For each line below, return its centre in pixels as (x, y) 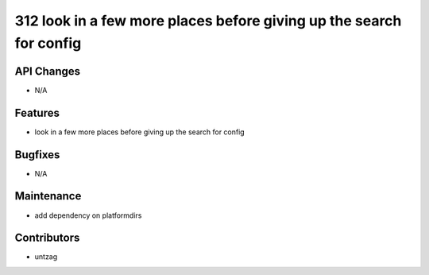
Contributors (47, 238)
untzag (46, 257)
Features (37, 112)
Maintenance (48, 196)
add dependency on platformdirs (88, 215)
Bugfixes (37, 155)
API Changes (48, 71)
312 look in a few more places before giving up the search (208, 21)
